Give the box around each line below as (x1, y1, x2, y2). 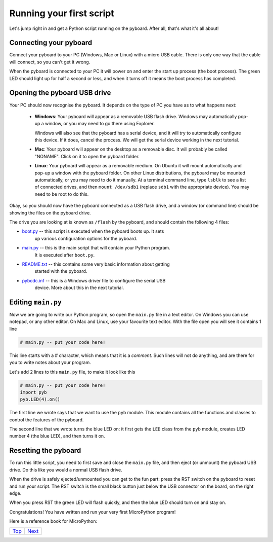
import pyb (20, 389, 47, 395)
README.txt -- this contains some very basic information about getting (22, 261, 170, 267)
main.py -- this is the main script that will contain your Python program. (22, 245, 170, 251)
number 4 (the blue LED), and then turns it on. (9, 433, 106, 439)
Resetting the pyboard (9, 446, 81, 455)
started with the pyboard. (34, 268, 87, 274)
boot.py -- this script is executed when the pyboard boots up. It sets (22, 228, 164, 234)
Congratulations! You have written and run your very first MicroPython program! (9, 509, 176, 515)
